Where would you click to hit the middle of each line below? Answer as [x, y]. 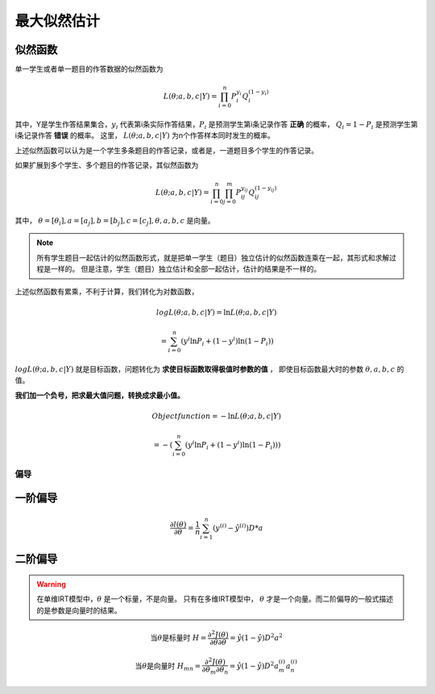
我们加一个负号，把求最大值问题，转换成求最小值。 [99, 395]
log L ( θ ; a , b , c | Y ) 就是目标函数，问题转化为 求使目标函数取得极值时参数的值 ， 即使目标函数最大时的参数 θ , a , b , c [205, 369]
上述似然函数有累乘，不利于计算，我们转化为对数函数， [107, 291]
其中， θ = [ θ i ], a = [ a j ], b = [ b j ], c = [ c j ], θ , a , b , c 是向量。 [115, 222]
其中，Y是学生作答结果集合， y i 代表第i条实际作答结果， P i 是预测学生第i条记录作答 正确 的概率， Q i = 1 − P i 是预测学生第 [216, 125]
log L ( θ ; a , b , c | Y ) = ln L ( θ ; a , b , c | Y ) [216, 312]
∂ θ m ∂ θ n [215, 671]
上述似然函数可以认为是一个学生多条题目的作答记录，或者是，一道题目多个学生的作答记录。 [166, 150]
